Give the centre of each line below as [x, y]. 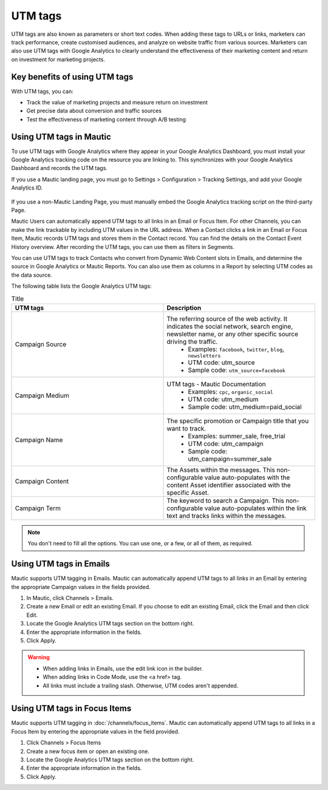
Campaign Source [41, 344]
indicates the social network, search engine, [230, 326]
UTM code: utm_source [221, 363]
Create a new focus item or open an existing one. [88, 751]
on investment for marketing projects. [58, 59]
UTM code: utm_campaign [226, 443]
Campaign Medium [42, 395]
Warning [39, 657]
